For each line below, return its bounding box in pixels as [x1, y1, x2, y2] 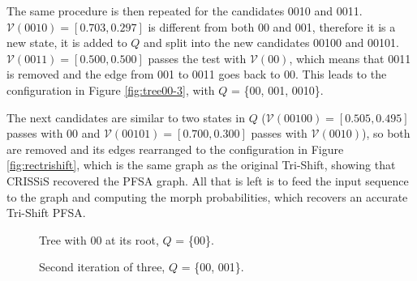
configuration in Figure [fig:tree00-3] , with [6, 81, 215, 98]
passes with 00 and [6, 125, 101, 142]
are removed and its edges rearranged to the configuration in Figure [6, 140, 344, 157]
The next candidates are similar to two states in [6, 109, 245, 126]
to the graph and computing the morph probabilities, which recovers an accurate [6, 188, 408, 205]
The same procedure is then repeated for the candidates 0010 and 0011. [6, 2, 363, 19]
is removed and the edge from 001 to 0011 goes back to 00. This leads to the [6, 66, 387, 83]
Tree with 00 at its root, [39, 231, 159, 248]
